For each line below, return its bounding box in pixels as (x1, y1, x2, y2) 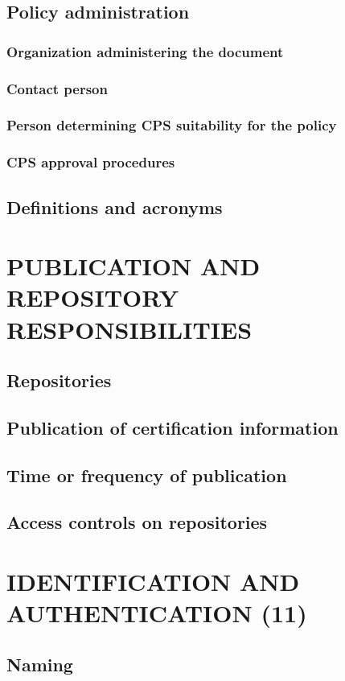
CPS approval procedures (6, 152, 175, 172)
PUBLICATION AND (6, 250, 261, 283)
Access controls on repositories (6, 510, 268, 534)
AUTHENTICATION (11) (6, 596, 307, 629)
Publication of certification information (6, 415, 339, 440)
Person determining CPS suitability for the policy (6, 115, 337, 135)
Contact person (6, 78, 108, 98)
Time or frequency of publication (6, 462, 287, 487)
